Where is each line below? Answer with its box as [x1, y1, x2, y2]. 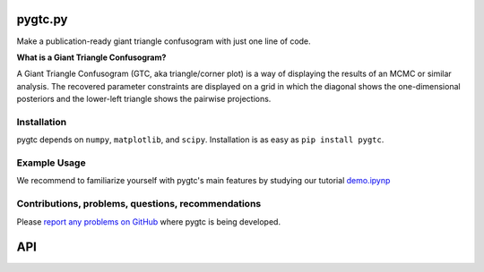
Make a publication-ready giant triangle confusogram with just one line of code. [16, 36, 311, 47]
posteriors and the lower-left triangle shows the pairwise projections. [16, 94, 272, 105]
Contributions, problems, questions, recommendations [16, 198, 262, 210]
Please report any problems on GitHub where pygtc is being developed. [16, 216, 281, 227]
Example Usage [16, 157, 86, 169]
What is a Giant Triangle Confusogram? [16, 52, 167, 63]
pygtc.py [16, 12, 68, 27]
